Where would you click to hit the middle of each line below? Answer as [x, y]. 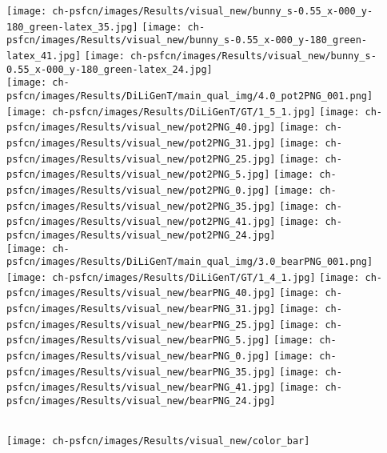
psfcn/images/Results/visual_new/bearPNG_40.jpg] [141, 293]
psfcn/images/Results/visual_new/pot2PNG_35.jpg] [141, 206]
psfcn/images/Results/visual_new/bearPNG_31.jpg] [141, 309]
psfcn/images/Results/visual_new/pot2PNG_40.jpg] [141, 128]
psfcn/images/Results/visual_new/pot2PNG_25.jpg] [141, 159]
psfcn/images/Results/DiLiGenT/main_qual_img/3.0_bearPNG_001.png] [190, 262]
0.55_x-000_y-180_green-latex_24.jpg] [110, 69]
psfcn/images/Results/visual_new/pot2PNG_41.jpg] [141, 222]
